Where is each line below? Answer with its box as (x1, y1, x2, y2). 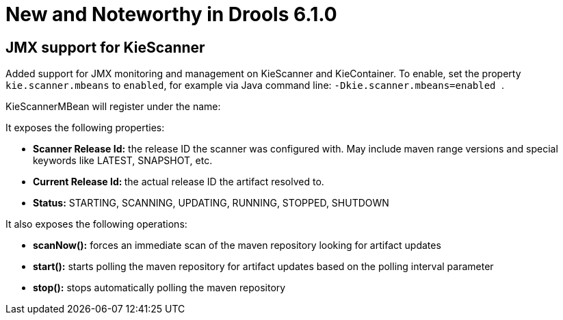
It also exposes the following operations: (5, 218, 187, 230)
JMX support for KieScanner (5, 38, 205, 56)
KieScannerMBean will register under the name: (5, 101, 221, 113)
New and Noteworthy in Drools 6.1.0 (5, 3, 337, 26)
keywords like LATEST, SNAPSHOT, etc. (33, 155, 213, 167)
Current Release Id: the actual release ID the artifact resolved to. (33, 176, 324, 188)
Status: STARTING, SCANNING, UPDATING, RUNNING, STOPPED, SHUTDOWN (33, 197, 389, 209)
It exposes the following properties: (5, 122, 165, 134)
